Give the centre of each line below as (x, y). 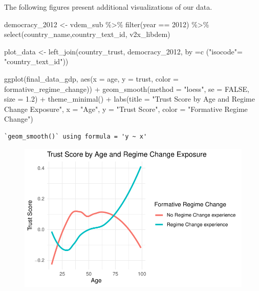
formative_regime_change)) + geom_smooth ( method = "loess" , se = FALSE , (127, 89)
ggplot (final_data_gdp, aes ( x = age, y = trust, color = (91, 78)
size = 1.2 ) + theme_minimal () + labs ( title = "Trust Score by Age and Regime (129, 99)
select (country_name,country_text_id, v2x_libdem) (87, 34)
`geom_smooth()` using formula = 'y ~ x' (76, 136)
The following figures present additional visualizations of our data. (108, 7)
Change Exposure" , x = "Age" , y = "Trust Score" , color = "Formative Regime (126, 109)
